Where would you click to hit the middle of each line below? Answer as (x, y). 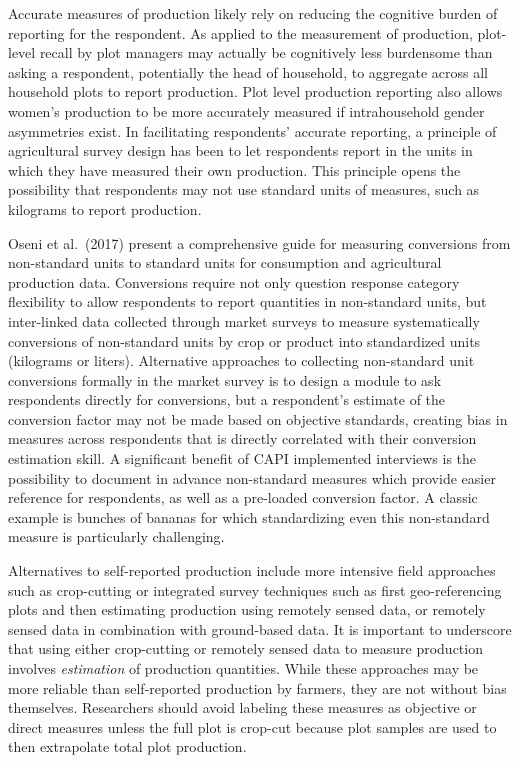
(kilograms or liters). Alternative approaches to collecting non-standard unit (241, 360)
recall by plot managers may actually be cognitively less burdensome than (266, 52)
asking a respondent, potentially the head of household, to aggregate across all (248, 71)
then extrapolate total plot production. (127, 746)
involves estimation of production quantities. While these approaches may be (243, 668)
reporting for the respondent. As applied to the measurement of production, (240, 32)
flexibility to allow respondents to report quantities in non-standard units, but (247, 301)
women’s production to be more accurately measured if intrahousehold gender (246, 110)
